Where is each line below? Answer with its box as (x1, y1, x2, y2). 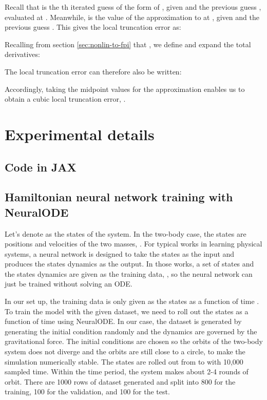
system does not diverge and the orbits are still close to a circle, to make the (5, 346, 245, 357)
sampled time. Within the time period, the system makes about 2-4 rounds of (5, 366, 249, 377)
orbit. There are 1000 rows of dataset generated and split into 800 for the (5, 376, 236, 387)
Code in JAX (5, 159, 77, 175)
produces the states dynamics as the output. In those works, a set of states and (5, 258, 254, 269)
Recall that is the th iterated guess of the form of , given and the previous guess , (5, 2, 261, 12)
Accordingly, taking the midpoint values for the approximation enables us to (5, 83, 245, 94)
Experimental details (5, 123, 155, 144)
